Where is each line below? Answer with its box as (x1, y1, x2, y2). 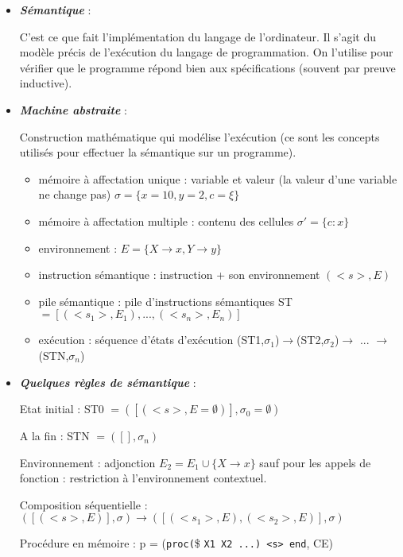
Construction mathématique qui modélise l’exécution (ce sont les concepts (19, 128, 380, 145)
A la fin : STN (19, 427, 90, 444)
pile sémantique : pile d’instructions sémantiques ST (38, 292, 293, 309)
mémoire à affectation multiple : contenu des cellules (38, 212, 294, 229)
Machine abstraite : (19, 101, 127, 118)
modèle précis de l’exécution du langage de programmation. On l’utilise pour (19, 44, 393, 60)
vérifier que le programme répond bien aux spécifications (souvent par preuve (19, 59, 396, 75)
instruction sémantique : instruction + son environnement (38, 266, 320, 283)
